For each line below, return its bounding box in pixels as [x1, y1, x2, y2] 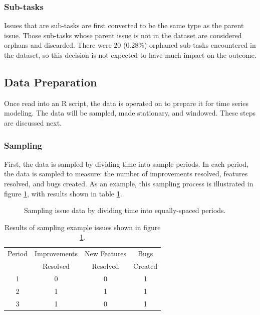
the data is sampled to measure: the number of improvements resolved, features [4, 168, 248, 179]
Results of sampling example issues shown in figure [4, 222, 161, 232]
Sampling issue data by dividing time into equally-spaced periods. [24, 205, 226, 216]
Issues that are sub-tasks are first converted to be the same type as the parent [4, 20, 244, 31]
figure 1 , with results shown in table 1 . [4, 188, 122, 198]
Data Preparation [4, 74, 97, 89]
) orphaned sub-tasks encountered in [144, 40, 256, 50]
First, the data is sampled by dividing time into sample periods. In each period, [4, 158, 248, 169]
